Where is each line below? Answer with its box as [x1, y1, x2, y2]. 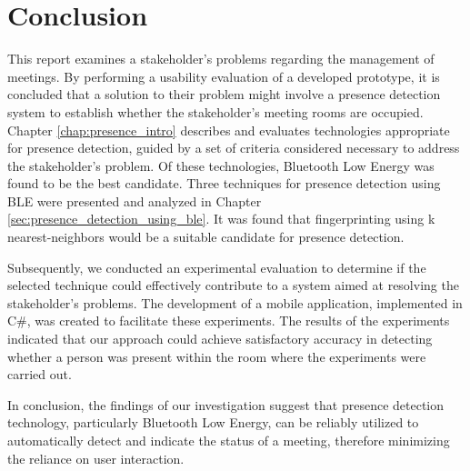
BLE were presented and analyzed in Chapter [7, 191, 262, 210]
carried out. [7, 365, 72, 384]
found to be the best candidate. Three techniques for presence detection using [7, 174, 441, 193]
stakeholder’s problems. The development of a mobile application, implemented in [7, 293, 463, 312]
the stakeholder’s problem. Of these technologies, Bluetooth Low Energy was [7, 155, 435, 175]
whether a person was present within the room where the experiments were [7, 346, 426, 366]
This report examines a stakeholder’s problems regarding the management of [7, 49, 435, 68]
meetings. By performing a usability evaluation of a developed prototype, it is [7, 66, 440, 85]
